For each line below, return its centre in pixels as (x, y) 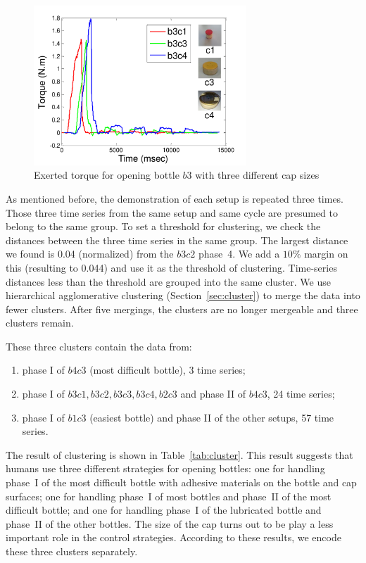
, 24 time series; (301, 394)
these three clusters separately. (72, 551)
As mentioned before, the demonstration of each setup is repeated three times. (175, 198)
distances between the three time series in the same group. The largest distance (177, 240)
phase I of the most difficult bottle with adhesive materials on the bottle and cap (181, 482)
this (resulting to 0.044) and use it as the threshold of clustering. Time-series (171, 267)
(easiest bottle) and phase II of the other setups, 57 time (212, 417)
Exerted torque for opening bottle (107, 175)
